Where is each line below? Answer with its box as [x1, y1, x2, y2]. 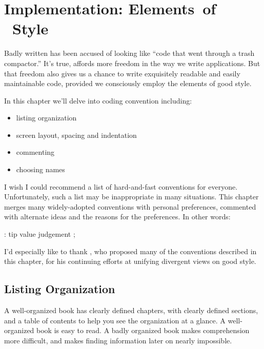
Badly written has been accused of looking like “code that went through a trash [4, 48, 255, 58]
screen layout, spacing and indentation [16, 129, 137, 140]
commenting [16, 147, 55, 157]
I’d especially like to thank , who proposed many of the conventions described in [4, 245, 257, 256]
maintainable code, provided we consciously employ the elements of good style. [4, 78, 252, 89]
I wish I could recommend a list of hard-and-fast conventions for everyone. [4, 181, 238, 192]
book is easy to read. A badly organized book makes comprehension [36, 325, 250, 336]
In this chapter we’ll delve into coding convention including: [4, 95, 192, 106]
